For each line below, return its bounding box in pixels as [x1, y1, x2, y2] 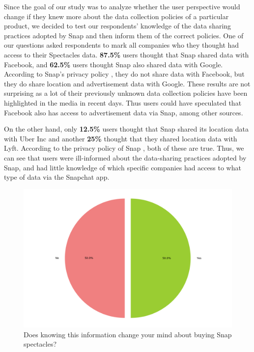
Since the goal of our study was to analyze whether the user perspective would [4, 1, 240, 11]
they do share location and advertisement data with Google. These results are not [4, 78, 251, 88]
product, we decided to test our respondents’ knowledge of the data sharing [4, 21, 231, 31]
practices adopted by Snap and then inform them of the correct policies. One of [4, 30, 244, 40]
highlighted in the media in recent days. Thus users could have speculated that [4, 97, 242, 108]
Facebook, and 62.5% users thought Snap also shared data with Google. [4, 59, 223, 69]
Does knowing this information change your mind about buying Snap [24, 329, 232, 339]
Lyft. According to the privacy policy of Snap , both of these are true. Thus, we [4, 143, 244, 153]
